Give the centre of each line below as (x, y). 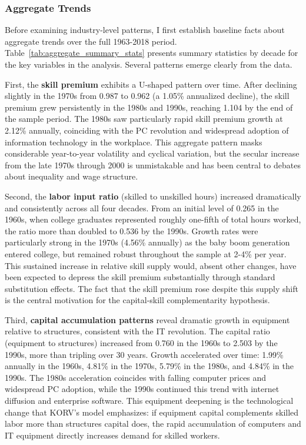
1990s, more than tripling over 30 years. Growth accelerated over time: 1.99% (144, 354)
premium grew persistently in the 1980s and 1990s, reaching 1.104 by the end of (149, 107)
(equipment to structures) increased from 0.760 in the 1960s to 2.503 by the (141, 343)
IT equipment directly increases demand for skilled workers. (112, 435)
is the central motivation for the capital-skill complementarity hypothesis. (137, 300)
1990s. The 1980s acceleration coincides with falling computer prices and (136, 377)
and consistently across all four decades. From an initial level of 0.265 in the (142, 207)
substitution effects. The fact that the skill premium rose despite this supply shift (152, 288)
